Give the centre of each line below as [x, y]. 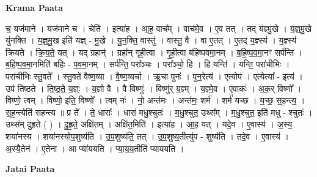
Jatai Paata [30, 169]
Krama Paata [34, 7]
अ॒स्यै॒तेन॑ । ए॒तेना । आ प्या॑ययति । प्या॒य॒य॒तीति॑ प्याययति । [95, 148]
